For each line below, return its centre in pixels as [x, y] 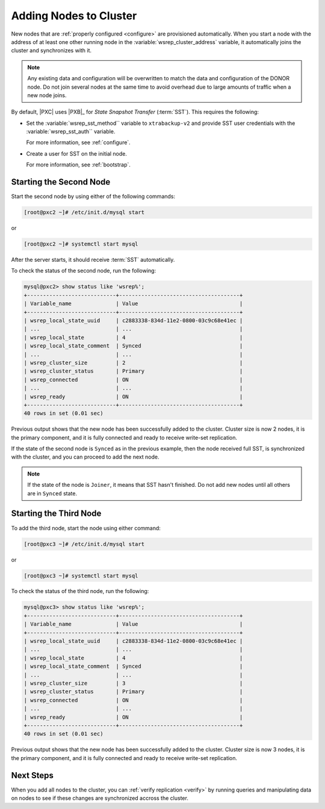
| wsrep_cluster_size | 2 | [133, 363]
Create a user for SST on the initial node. [77, 153]
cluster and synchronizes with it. [51, 51]
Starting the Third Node [56, 514]
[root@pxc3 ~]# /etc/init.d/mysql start [84, 544]
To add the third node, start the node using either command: [86, 528]
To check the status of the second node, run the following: [84, 271]
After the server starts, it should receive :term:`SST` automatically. [93, 260]
